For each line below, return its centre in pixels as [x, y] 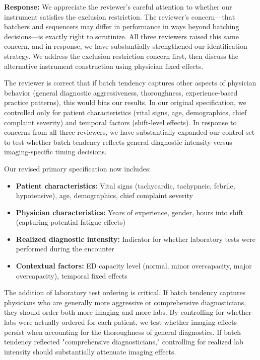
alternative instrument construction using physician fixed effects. [104, 66]
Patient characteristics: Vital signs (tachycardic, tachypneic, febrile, [125, 185]
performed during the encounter [65, 249]
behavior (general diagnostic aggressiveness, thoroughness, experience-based [121, 92]
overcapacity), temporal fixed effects [72, 275]
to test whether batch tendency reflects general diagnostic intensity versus [118, 142]
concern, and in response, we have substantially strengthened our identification [126, 46]
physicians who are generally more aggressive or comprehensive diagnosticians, [125, 302]
